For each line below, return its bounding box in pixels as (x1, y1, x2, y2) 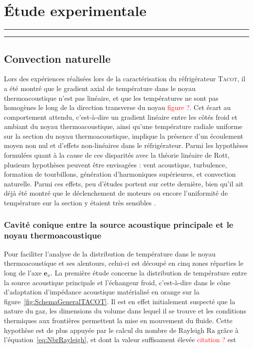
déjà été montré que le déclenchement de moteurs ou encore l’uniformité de (4, 188, 228, 198)
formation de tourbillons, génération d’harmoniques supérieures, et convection (4, 169, 236, 179)
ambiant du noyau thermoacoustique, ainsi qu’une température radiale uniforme (4, 121, 243, 131)
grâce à (217, 325, 239, 335)
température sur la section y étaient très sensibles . (4, 198, 156, 208)
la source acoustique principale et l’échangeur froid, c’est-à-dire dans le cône (4, 277, 231, 287)
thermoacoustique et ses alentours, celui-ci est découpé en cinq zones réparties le (4, 258, 244, 268)
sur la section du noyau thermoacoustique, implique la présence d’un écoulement (4, 130, 243, 141)
